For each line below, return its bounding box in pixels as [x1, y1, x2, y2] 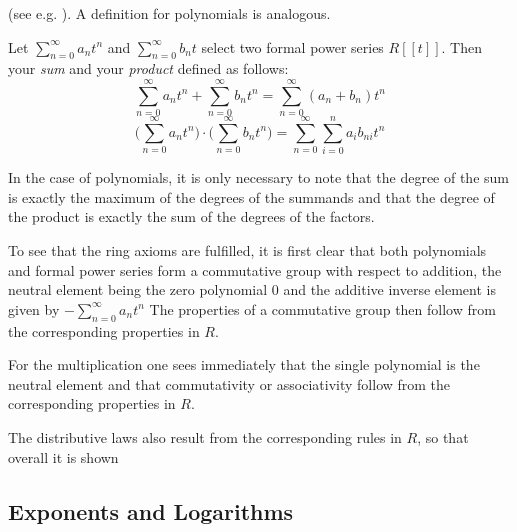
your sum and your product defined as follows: [8, 58, 289, 79]
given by [8, 298, 60, 319]
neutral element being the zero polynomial [8, 279, 268, 300]
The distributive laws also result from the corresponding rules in [8, 426, 402, 447]
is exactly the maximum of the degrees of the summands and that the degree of [8, 186, 495, 207]
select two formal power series [201, 36, 384, 57]
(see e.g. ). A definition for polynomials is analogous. [8, 3, 331, 23]
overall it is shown [8, 446, 119, 467]
